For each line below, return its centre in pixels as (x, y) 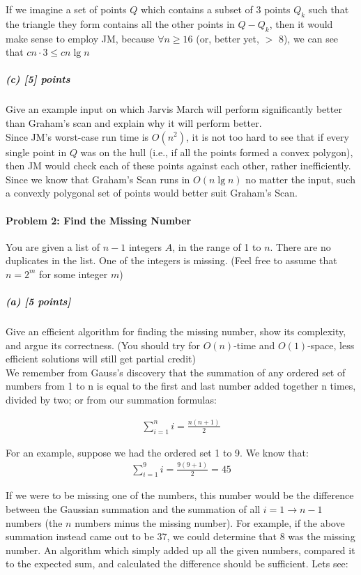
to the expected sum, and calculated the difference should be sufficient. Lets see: (177, 563)
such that (329, 9)
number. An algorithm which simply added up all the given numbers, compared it (180, 550)
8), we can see (308, 38)
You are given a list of (53, 246)
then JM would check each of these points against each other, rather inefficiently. (178, 166)
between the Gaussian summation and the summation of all (133, 509)
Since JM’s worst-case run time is (77, 136)
